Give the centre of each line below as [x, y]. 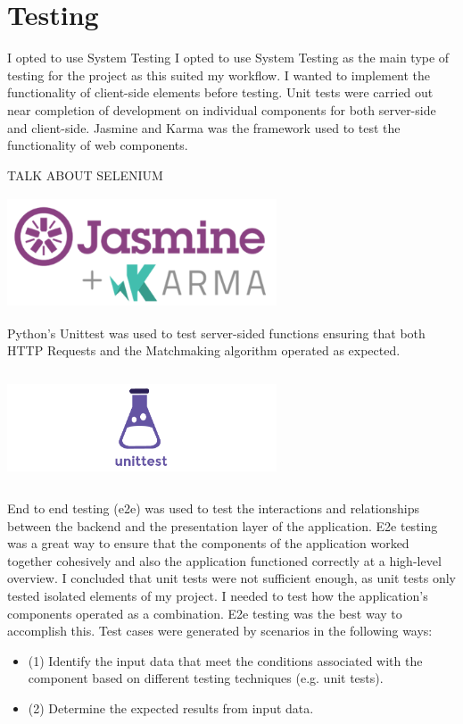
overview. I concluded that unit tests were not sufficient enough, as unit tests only [231, 578]
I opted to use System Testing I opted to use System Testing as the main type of [228, 58]
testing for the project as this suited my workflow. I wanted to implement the [219, 75]
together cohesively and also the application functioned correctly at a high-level [224, 560]
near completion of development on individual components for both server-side [222, 109]
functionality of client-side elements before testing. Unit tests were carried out [220, 92]
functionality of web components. [98, 145]
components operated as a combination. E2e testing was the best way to [205, 613]
